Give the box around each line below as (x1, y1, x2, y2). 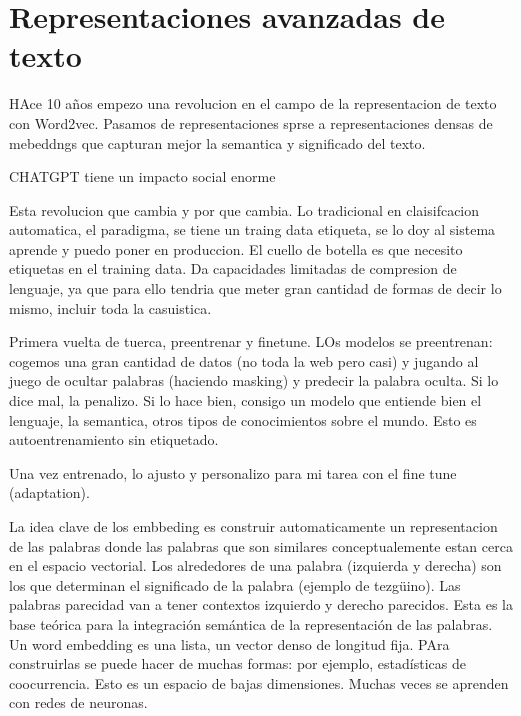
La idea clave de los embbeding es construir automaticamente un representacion (9, 516, 498, 536)
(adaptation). (9, 482, 90, 503)
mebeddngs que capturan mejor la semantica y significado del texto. (9, 132, 426, 153)
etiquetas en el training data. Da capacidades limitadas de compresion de (9, 258, 457, 279)
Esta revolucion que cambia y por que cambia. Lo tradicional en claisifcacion (9, 199, 480, 220)
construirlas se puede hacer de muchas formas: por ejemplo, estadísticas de (9, 653, 466, 674)
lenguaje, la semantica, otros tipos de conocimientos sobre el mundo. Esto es (9, 409, 477, 430)
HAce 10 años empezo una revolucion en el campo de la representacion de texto (9, 93, 497, 114)
